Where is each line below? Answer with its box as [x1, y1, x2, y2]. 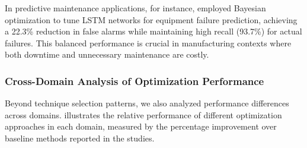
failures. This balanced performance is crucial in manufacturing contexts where [5, 36, 292, 49]
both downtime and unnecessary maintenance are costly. [5, 48, 209, 61]
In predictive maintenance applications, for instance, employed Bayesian [5, 2, 266, 14]
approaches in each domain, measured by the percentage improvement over [5, 120, 277, 133]
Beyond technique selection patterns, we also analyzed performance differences [5, 97, 289, 109]
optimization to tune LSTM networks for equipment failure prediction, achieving [5, 13, 298, 26]
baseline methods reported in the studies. [5, 131, 155, 144]
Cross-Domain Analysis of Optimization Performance [5, 73, 264, 88]
